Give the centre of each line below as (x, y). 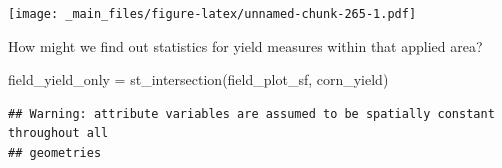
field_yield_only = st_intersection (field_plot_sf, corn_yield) (198, 79)
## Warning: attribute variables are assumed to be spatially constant (251, 113)
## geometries (55, 153)
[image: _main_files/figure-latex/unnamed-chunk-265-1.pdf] (212, 14)
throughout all (58, 133)
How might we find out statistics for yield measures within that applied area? (245, 45)
